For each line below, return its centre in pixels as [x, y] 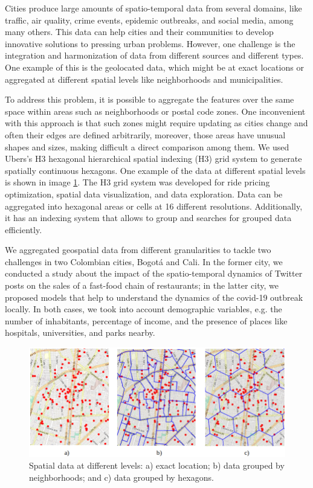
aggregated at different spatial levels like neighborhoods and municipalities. [144, 79]
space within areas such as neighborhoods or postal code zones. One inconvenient [155, 111]
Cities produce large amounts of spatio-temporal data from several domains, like [153, 8]
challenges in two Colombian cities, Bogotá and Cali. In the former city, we [144, 261]
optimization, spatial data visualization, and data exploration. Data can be [144, 194]
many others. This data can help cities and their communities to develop [139, 32]
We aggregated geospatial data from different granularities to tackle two [138, 250]
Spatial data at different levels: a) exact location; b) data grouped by [157, 465]
